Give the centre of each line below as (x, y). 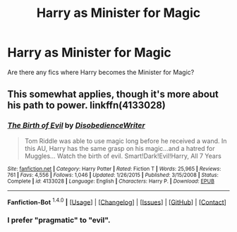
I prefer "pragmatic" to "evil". (59, 220)
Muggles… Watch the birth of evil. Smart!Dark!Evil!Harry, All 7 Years (123, 156)
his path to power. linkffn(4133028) (86, 105)
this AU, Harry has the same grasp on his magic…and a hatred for (120, 148)
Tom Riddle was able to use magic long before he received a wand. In (126, 141)
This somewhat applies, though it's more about (113, 94)
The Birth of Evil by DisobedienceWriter (77, 126)
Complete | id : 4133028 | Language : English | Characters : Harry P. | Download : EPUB (111, 181)
